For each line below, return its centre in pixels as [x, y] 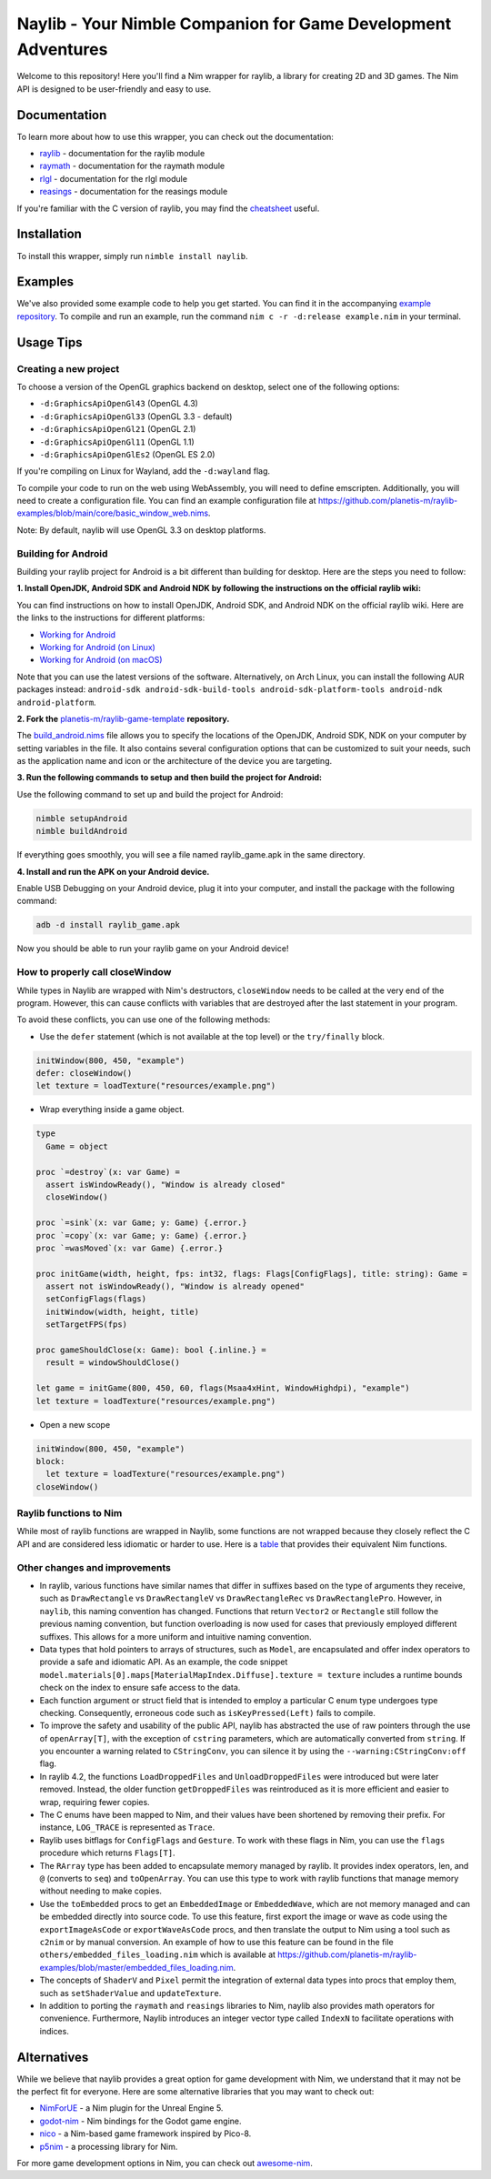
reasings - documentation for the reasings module [134, 192]
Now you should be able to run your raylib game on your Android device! [153, 949]
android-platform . [56, 702]
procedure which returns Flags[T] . [108, 1853]
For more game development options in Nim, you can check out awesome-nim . [165, 2163]
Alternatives [53, 2057]
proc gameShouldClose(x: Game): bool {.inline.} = [151, 1350]
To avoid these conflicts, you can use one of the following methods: [144, 1019]
